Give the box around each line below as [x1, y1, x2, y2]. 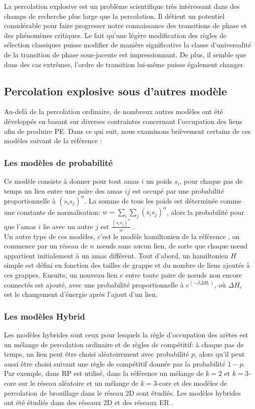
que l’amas [4, 221, 36, 231]
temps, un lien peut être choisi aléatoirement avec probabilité [4, 349, 189, 359]
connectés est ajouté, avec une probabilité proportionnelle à [4, 279, 184, 289]
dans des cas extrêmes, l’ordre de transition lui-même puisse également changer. [4, 59, 245, 69]
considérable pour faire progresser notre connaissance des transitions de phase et [4, 20, 247, 31]
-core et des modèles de [157, 377, 227, 388]
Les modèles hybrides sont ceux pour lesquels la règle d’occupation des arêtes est [4, 329, 248, 340]
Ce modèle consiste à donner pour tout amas [4, 175, 140, 186]
